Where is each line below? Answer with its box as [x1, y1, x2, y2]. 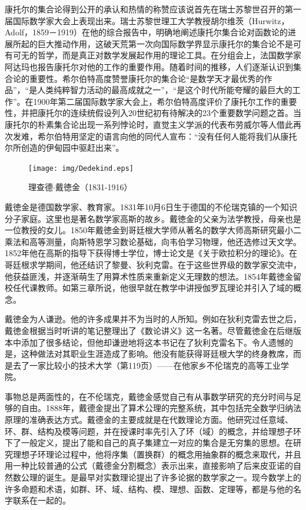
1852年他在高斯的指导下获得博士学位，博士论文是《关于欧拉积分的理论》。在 [5, 247, 297, 259]
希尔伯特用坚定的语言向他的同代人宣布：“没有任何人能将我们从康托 [37, 130, 297, 142]
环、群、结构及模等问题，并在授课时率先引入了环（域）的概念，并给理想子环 [5, 425, 301, 437]
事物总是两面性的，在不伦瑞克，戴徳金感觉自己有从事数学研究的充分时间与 [5, 390, 293, 402]
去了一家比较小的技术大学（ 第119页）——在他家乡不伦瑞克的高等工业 [12, 359, 281, 371]
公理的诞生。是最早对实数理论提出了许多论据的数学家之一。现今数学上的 [21, 471, 301, 483]
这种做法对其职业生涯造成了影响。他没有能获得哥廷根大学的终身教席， [21, 347, 293, 360]
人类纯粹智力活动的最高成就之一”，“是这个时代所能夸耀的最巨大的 [37, 84, 292, 96]
